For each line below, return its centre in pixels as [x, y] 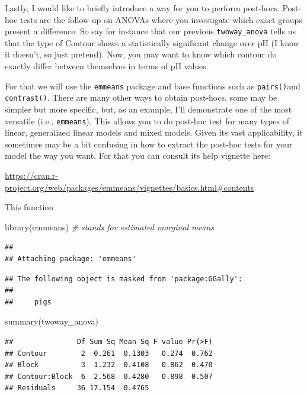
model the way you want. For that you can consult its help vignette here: [138, 155]
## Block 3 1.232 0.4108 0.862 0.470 [109, 365]
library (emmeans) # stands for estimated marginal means [110, 227]
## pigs [28, 302]
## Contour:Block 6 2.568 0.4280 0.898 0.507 [109, 376]
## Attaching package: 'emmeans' [71, 258]
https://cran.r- [32, 175]
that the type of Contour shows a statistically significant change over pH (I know [152, 42]
